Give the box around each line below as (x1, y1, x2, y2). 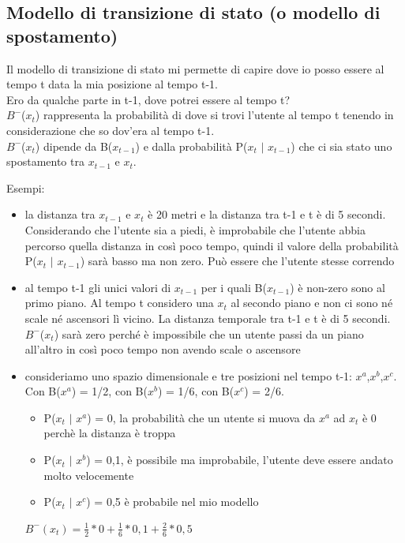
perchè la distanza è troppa (43, 425, 176, 441)
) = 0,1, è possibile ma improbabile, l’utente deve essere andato (86, 451, 393, 468)
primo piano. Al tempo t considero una (24, 294, 214, 311)
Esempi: (6, 179, 45, 196)
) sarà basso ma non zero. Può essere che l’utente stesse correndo (80, 253, 395, 269)
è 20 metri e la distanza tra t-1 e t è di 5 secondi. (148, 206, 386, 223)
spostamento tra (6, 153, 84, 170)
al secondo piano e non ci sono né (231, 294, 393, 311)
